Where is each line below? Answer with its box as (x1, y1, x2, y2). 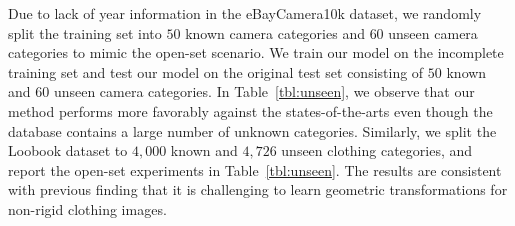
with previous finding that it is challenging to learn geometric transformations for (8, 179, 508, 200)
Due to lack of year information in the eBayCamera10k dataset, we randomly (8, 3, 482, 23)
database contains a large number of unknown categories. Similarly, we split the (8, 120, 497, 141)
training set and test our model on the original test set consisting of (8, 61, 424, 82)
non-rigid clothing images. (8, 198, 167, 219)
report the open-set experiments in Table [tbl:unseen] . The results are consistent (8, 159, 502, 180)
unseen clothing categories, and (281, 140, 473, 161)
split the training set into (8, 22, 162, 43)
